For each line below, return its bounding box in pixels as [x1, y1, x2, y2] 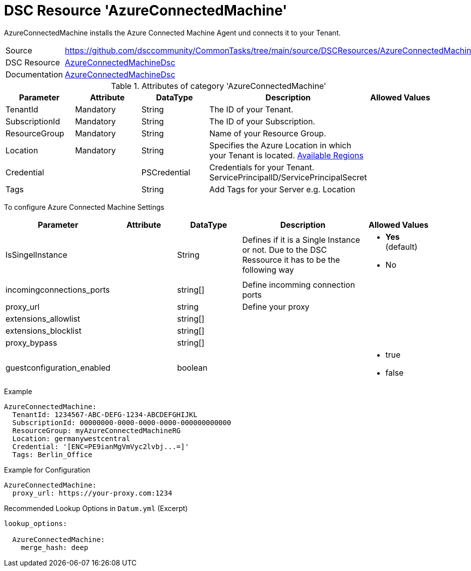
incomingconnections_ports [5, 284, 110, 295]
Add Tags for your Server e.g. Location [209, 184, 355, 194]
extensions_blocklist [5, 325, 82, 336]
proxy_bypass [5, 337, 57, 348]
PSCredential [141, 167, 191, 177]
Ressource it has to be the [242, 254, 340, 265]
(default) [385, 241, 418, 252]
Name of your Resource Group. [209, 128, 326, 138]
